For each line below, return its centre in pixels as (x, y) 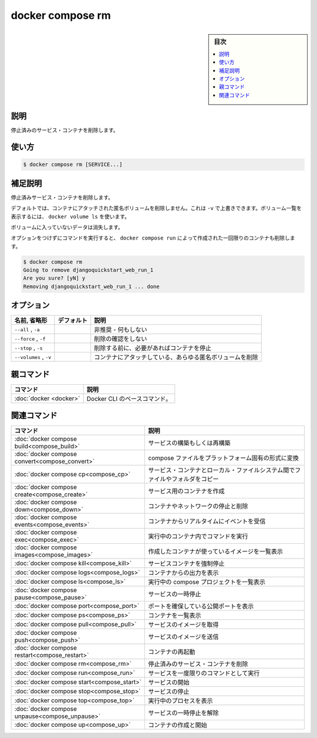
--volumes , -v (33, 357)
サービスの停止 (169, 692)
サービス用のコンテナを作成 (187, 491)
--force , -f (30, 338)
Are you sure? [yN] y (54, 278)
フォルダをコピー (195, 479)
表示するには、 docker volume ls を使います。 (70, 216)
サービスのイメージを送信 (183, 637)
